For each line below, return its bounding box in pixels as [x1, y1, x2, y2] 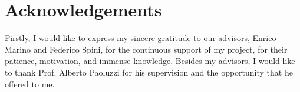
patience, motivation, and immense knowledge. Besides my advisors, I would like [5, 54, 295, 67]
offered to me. [5, 77, 55, 90]
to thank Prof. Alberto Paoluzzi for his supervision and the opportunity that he [5, 66, 293, 78]
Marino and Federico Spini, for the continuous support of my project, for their [5, 43, 288, 55]
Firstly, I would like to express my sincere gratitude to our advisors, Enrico [5, 32, 276, 44]
